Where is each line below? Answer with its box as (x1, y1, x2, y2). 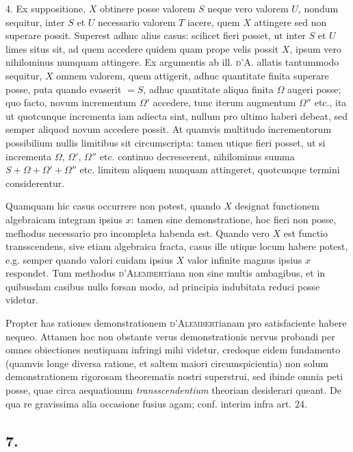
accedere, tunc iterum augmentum (153, 95, 296, 110)
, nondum (298, 1, 339, 15)
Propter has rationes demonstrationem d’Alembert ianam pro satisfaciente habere (5, 316, 347, 330)
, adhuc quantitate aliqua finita (143, 81, 274, 96)
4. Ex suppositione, (5, 1, 86, 15)
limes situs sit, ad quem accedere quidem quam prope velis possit (5, 41, 279, 55)
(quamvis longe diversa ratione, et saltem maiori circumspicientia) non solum (5, 355, 328, 370)
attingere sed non (254, 14, 327, 29)
